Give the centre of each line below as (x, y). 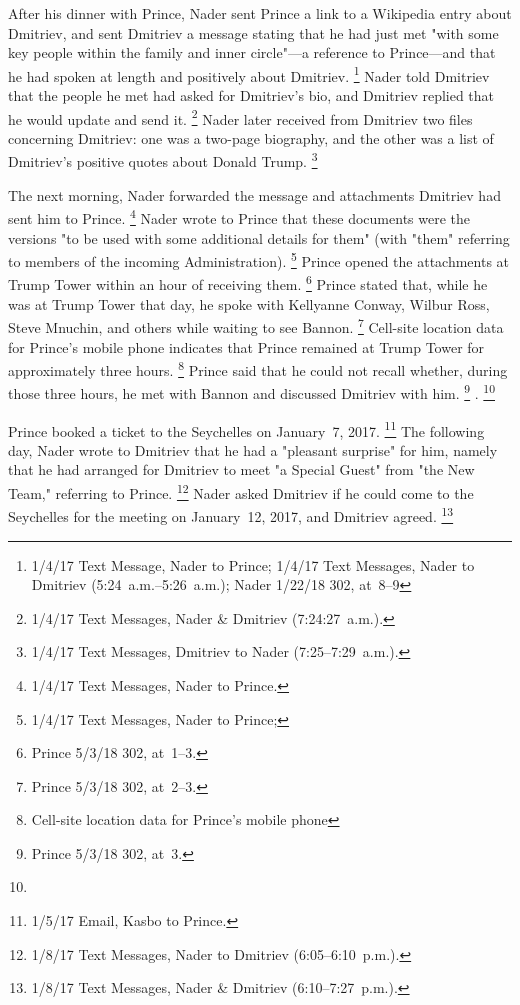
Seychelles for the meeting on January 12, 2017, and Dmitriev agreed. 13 (231, 514)
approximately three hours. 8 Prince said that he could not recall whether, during (258, 368)
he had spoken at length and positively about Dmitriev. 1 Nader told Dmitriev (249, 74)
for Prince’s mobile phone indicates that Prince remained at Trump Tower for (246, 346)
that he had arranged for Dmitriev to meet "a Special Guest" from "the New (241, 469)
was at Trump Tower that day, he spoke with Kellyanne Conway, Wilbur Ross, (249, 303)
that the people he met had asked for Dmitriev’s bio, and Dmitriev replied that (251, 95)
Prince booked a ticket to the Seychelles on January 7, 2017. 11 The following (246, 429)
